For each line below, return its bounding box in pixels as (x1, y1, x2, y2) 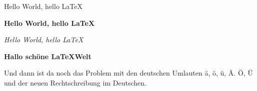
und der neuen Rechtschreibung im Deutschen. (4, 77, 146, 88)
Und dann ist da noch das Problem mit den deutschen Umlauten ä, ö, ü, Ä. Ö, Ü (4, 68, 253, 78)
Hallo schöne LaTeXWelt (4, 51, 91, 61)
